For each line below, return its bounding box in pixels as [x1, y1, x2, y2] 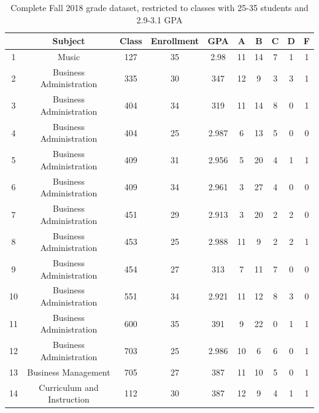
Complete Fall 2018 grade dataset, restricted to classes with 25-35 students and [10, 1, 309, 14]
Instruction [48, 393, 90, 406]
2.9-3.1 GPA [136, 13, 183, 26]
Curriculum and [39, 380, 99, 393]
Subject [52, 34, 85, 47]
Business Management [27, 365, 110, 378]
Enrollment [150, 34, 199, 47]
